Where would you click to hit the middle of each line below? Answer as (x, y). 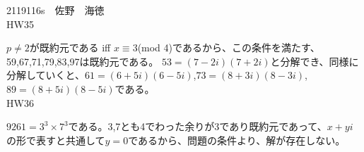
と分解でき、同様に (315, 61)
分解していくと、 (46, 75)
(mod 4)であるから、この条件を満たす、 (229, 47)
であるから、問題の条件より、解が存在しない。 (237, 140)
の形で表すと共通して (56, 140)
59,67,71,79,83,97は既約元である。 (83, 61)
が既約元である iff (70, 47)
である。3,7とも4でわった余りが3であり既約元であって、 (198, 126)
